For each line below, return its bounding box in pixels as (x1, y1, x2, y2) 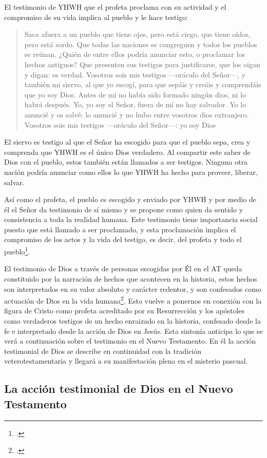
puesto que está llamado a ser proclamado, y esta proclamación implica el (4, 224, 236, 234)
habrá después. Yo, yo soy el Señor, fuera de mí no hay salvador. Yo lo (24, 99, 246, 110)
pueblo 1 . (4, 245, 30, 256)
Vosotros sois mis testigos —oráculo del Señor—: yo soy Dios (24, 119, 216, 130)
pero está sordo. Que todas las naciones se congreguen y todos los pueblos (24, 38, 257, 49)
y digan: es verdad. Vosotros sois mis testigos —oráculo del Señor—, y (24, 69, 245, 79)
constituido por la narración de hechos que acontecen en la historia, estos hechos (4, 273, 257, 284)
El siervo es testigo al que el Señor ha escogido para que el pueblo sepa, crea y (4, 136, 251, 147)
